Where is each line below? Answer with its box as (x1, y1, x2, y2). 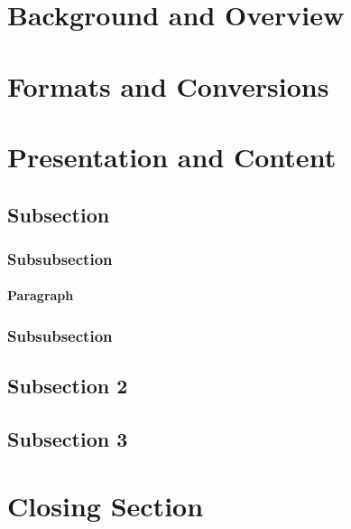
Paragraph (7, 286, 74, 305)
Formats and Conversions (7, 67, 329, 104)
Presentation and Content (7, 137, 337, 175)
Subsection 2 (7, 372, 128, 400)
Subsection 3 (7, 424, 128, 452)
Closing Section (7, 486, 204, 524)
